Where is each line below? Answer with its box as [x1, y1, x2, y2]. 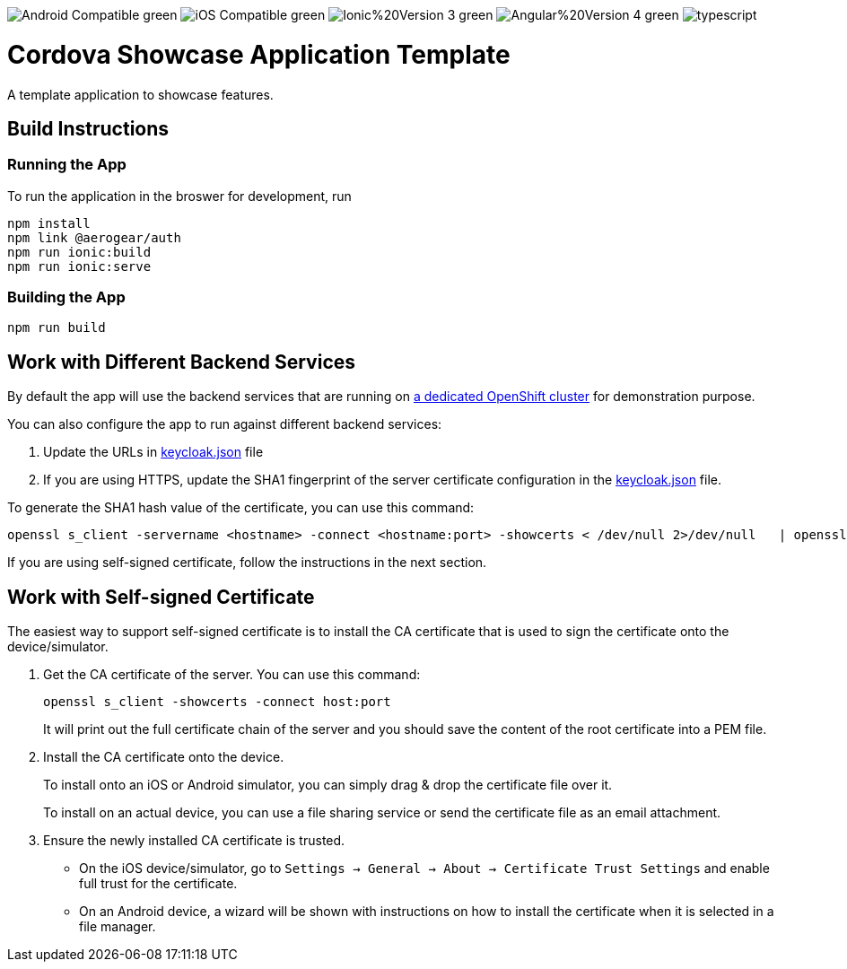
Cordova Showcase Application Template [7, 39, 511, 70]
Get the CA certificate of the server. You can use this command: [43, 667, 421, 683]
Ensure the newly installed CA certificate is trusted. [43, 833, 345, 849]
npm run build [7, 320, 106, 336]
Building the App [7, 288, 126, 307]
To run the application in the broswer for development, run [7, 188, 352, 204]
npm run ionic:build [7, 244, 152, 259]
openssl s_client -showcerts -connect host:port [43, 694, 391, 710]
